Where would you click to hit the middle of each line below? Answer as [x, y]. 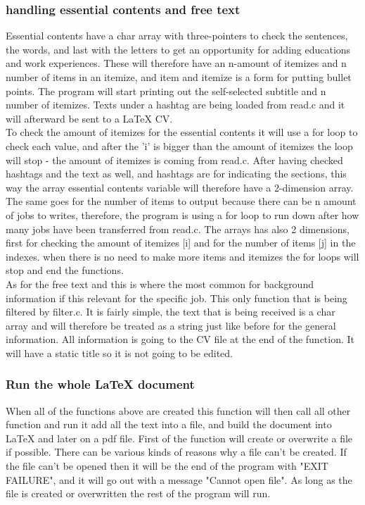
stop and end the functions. [65, 270]
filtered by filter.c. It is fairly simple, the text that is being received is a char [171, 312]
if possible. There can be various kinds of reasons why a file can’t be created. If [176, 452]
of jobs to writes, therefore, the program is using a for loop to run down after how [182, 214]
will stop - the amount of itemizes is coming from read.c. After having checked [174, 160]
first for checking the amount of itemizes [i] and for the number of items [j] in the [181, 243]
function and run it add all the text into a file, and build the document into [169, 424]
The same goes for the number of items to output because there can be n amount [181, 201]
